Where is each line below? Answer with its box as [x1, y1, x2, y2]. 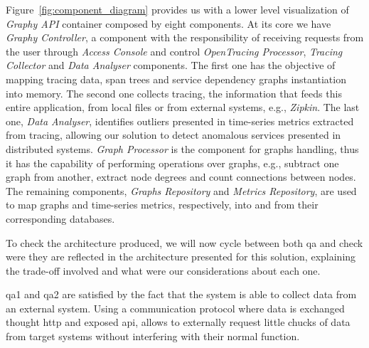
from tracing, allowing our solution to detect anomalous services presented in [6, 127, 341, 142]
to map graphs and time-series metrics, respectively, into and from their [6, 197, 319, 212]
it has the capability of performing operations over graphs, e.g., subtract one [6, 155, 339, 170]
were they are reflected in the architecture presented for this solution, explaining [6, 249, 356, 264]
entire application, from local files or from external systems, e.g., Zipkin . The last [6, 100, 360, 115]
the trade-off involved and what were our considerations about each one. [6, 263, 321, 278]
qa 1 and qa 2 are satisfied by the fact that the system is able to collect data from [6, 287, 357, 302]
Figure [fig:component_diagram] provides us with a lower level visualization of [6, 2, 349, 16]
